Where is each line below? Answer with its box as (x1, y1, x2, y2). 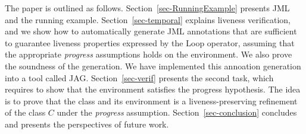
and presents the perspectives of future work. (5, 117, 169, 130)
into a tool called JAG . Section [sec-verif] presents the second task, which (5, 71, 274, 84)
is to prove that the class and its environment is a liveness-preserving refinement (5, 94, 298, 107)
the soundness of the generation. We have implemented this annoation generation (5, 59, 301, 72)
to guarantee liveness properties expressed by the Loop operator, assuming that (5, 36, 295, 49)
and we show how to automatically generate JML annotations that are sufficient (5, 25, 297, 37)
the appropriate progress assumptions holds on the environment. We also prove (5, 48, 292, 60)
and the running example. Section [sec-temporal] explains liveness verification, (5, 13, 291, 25)
